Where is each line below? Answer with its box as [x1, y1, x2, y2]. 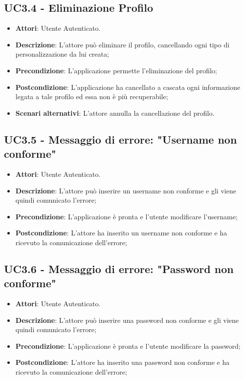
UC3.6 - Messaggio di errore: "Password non [4, 261, 234, 276]
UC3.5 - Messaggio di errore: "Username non [4, 131, 237, 147]
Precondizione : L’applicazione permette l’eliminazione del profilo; [15, 65, 217, 75]
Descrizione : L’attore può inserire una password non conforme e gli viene [15, 315, 239, 325]
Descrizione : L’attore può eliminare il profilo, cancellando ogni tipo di [15, 39, 230, 49]
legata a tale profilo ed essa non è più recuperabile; [15, 91, 168, 102]
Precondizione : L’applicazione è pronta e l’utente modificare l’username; [15, 211, 238, 221]
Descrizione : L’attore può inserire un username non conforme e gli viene [15, 185, 236, 195]
